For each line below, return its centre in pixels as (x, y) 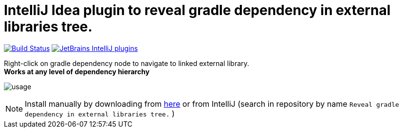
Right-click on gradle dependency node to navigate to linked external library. (127, 63)
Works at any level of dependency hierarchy (77, 71)
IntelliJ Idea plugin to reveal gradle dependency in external (197, 10)
